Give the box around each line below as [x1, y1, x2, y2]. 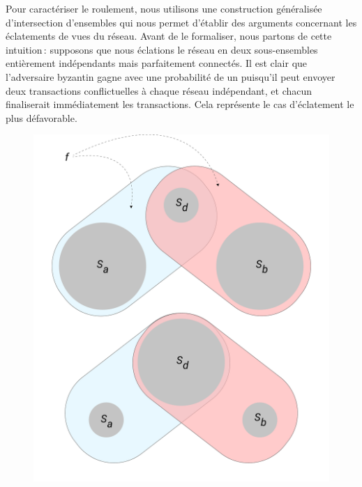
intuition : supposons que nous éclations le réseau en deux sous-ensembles [6, 42, 318, 56]
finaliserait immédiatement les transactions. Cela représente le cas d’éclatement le [6, 97, 354, 111]
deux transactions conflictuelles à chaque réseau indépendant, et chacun [6, 83, 312, 98]
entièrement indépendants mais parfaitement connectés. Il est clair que [6, 56, 308, 70]
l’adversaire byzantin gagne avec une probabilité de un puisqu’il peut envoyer [6, 69, 335, 84]
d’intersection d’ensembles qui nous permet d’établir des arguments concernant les [6, 15, 357, 29]
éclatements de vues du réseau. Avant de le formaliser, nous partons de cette [6, 29, 332, 43]
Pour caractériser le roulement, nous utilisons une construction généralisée [6, 1, 322, 15]
